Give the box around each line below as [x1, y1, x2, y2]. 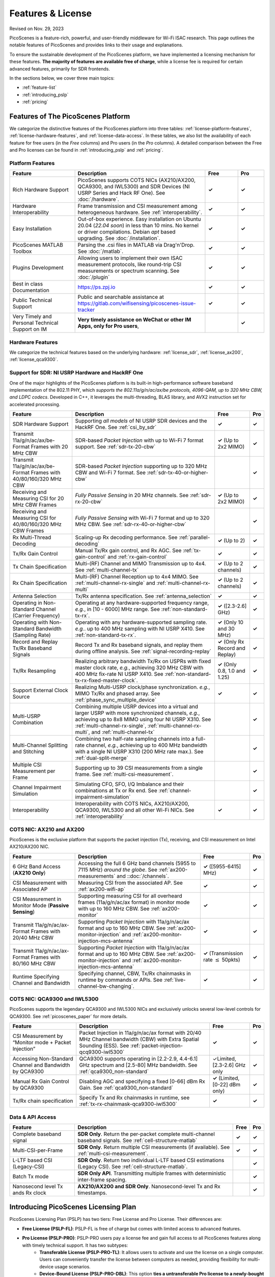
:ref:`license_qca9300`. [9, 357, 59, 363]
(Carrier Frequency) [12, 612, 61, 619]
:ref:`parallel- [178, 534, 210, 541]
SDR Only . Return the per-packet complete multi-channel [77, 1130, 215, 1138]
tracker [77, 306, 95, 314]
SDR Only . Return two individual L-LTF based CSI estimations [77, 1156, 225, 1164]
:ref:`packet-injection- [130, 1042, 183, 1049]
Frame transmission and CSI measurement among [77, 202, 198, 209]
